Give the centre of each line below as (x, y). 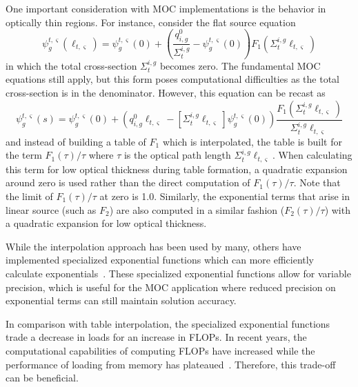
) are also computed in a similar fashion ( (197, 209)
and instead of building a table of (76, 141)
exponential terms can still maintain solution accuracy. (121, 300)
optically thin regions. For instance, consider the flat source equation (151, 22)
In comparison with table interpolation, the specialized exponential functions (168, 323)
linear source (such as (51, 209)
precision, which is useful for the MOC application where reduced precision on (171, 287)
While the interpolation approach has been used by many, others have (153, 246)
